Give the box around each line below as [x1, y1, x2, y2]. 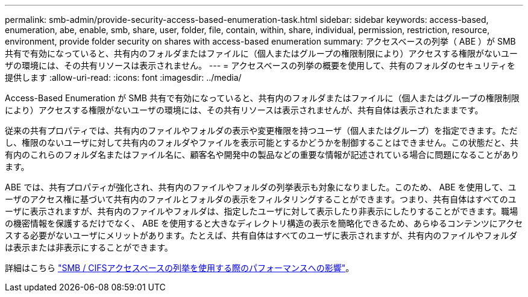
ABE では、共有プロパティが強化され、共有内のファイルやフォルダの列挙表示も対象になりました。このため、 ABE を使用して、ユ [5, 182, 517, 192]
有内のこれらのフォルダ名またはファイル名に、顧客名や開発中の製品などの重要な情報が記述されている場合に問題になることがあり [5, 149, 520, 160]
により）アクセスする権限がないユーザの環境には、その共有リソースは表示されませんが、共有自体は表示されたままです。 [5, 105, 483, 115]
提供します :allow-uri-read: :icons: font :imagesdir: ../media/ [5, 72, 242, 83]
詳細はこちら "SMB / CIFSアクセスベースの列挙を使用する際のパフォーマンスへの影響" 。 [5, 263, 354, 273]
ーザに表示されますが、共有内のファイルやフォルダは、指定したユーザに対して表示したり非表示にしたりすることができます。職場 [5, 206, 518, 216]
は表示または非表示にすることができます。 [5, 242, 173, 252]
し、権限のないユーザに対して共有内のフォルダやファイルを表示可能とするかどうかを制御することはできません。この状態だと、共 [5, 137, 518, 148]
